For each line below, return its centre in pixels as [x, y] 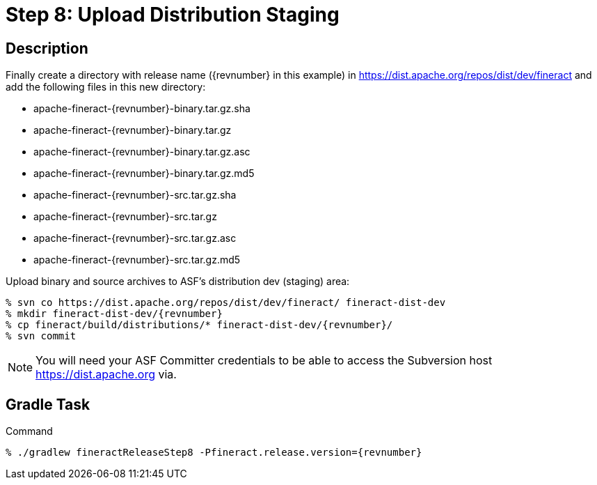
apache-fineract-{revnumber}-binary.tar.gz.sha [142, 109]
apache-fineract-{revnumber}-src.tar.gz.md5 [137, 260]
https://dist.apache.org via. [106, 375]
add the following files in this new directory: [106, 87]
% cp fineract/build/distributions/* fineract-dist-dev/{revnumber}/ [199, 325]
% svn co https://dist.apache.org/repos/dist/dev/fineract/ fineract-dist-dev [226, 303]
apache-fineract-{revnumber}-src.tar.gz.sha [135, 195]
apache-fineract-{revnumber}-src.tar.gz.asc [135, 238]
